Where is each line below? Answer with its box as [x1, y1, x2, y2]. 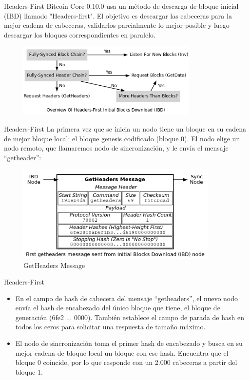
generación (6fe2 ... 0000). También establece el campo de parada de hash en [15, 312, 244, 322]
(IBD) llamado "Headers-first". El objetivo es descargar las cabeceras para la [4, 10, 232, 20]
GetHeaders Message [23, 260, 85, 270]
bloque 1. [15, 366, 43, 377]
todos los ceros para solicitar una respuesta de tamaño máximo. [15, 322, 206, 332]
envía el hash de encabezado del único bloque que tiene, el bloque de [15, 303, 220, 313]
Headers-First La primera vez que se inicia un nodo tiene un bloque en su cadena [4, 124, 247, 134]
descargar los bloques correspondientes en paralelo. [4, 29, 155, 39]
